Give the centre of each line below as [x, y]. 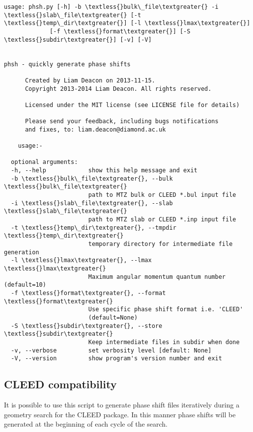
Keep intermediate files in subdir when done [164, 342]
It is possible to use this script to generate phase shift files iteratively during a [122, 405]
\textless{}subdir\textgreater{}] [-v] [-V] [78, 40]
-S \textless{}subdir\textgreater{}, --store [87, 326]
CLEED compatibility [60, 384]
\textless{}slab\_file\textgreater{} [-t [73, 15]
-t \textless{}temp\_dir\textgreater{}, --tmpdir [94, 228]
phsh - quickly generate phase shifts [67, 64]
